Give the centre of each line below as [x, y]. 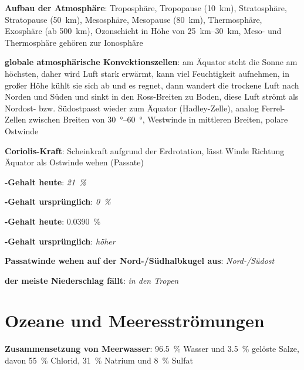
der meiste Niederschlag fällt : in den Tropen [92, 280]
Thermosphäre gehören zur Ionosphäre [74, 42]
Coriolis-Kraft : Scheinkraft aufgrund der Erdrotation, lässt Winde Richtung [145, 150]
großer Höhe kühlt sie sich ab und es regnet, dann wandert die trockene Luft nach [152, 85]
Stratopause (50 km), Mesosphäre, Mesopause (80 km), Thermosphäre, [134, 19]
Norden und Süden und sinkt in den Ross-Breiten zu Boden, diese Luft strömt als [152, 96]
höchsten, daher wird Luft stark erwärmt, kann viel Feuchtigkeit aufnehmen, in [147, 73]
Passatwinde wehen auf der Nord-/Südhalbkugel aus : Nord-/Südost [140, 261]
